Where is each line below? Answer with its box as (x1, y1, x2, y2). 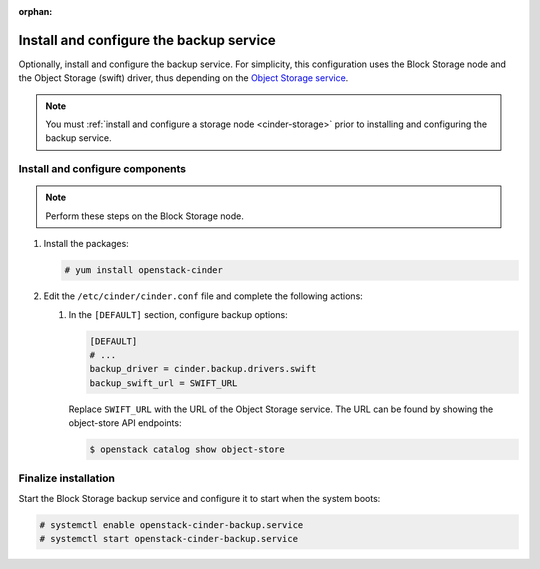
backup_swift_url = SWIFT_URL (89, 377, 238, 389)
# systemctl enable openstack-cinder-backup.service (39, 519, 304, 530)
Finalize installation (18, 471, 115, 485)
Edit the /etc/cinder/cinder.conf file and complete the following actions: (43, 290, 364, 302)
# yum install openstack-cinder (64, 265, 224, 276)
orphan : (18, 6, 53, 17)
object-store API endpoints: (68, 417, 182, 429)
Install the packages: (43, 238, 129, 250)
